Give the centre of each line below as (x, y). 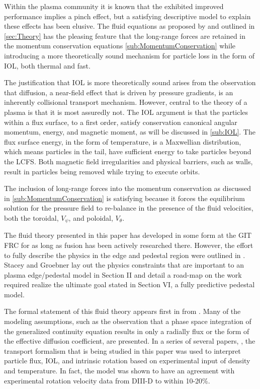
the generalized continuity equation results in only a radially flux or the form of (127, 331)
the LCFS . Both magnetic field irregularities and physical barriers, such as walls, (128, 161)
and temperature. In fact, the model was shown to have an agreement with (119, 371)
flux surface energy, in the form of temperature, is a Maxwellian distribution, (123, 141)
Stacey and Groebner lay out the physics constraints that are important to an (124, 265)
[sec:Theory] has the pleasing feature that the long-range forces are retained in (125, 36)
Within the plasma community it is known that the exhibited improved (114, 6)
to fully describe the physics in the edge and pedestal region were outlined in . (125, 255)
